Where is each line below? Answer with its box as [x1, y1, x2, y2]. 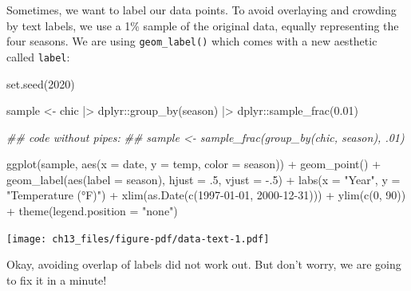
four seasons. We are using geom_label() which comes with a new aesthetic [6, 33, 377, 49]
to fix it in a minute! [6, 271, 107, 288]
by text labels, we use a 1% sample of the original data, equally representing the [6, 17, 399, 33]
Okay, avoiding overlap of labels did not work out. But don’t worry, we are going [6, 256, 401, 273]
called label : [6, 48, 70, 65]
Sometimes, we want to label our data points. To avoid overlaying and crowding [6, 2, 397, 18]
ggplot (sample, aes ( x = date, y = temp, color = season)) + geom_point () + [6, 155, 381, 172]
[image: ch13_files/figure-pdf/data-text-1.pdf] [6, 233, 270, 245]
